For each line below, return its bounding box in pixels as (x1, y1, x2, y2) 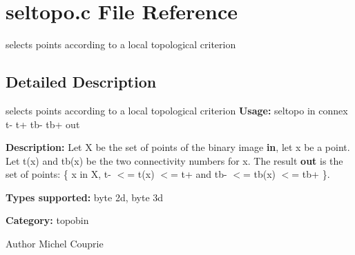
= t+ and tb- (170, 167, 227, 181)
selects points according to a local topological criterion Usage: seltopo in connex (6, 103, 348, 117)
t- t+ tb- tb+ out (6, 116, 80, 131)
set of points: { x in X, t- (6, 167, 111, 181)
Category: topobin (6, 213, 89, 227)
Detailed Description (6, 71, 157, 92)
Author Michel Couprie (6, 236, 104, 251)
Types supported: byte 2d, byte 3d (6, 190, 164, 204)
